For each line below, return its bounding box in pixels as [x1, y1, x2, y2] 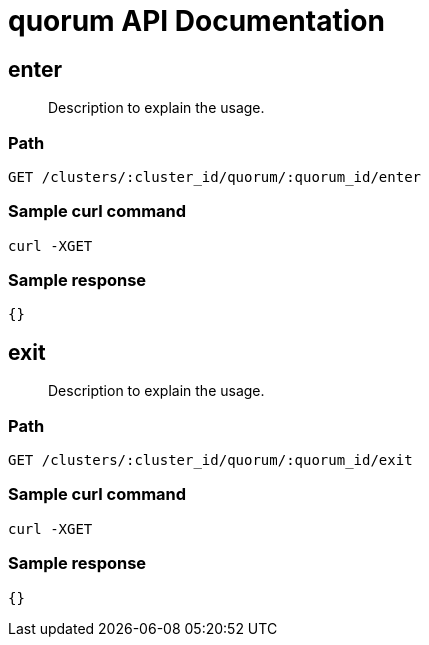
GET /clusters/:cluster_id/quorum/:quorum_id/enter [8, 168, 422, 185]
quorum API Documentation [8, 4, 385, 38]
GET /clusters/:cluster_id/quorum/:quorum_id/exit [8, 452, 413, 469]
